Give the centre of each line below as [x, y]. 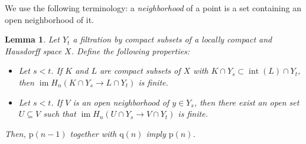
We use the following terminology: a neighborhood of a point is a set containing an [153, 8]
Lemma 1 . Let [32, 39]
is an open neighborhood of [121, 102]
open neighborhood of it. [49, 19]
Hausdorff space [33, 50]
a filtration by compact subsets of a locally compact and [172, 39]
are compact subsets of [140, 71]
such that [60, 114]
